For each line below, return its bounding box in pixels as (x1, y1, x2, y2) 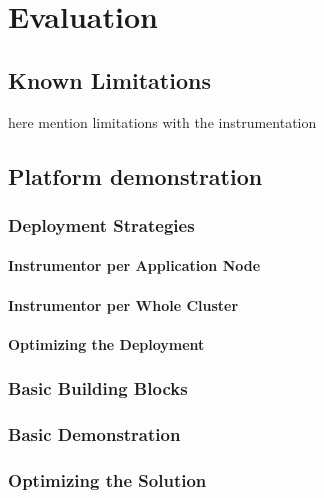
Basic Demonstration (8, 422, 181, 447)
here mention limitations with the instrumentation (8, 111, 317, 132)
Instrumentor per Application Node (8, 255, 261, 276)
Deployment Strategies (8, 212, 195, 237)
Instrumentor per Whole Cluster (8, 294, 239, 315)
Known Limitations (8, 64, 211, 95)
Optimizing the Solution (8, 467, 207, 492)
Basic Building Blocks (8, 376, 188, 401)
